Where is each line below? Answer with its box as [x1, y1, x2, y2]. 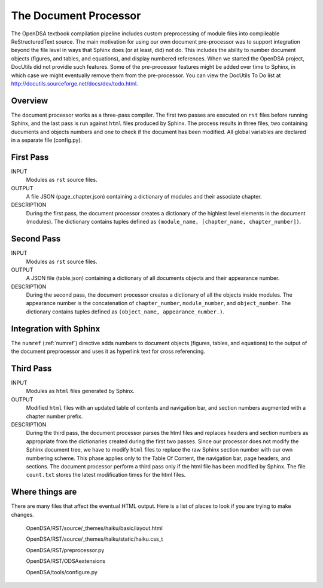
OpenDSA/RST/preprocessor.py [26, 546, 105, 553]
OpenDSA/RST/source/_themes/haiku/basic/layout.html [26, 525, 163, 532]
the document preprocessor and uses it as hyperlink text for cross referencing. [11, 348, 206, 355]
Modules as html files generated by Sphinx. [26, 388, 135, 395]
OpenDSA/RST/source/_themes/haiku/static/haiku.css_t [26, 535, 163, 543]
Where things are [11, 487, 77, 497]
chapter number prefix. [26, 413, 83, 420]
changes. [11, 511, 34, 518]
